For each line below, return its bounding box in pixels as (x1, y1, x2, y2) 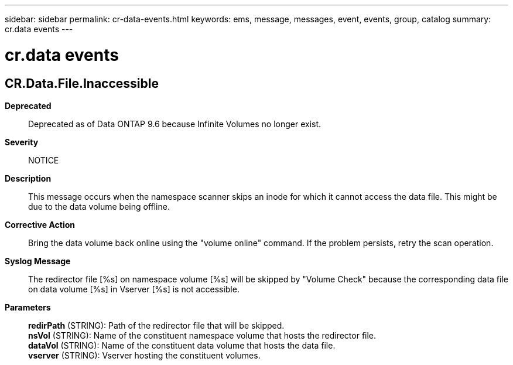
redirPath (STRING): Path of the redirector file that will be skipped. (28, 320, 285, 330)
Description (5, 173, 52, 183)
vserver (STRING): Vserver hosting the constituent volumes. (28, 350, 261, 360)
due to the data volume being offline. (28, 201, 170, 212)
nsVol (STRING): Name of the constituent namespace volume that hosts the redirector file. (28, 330, 377, 340)
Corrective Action (5, 219, 75, 230)
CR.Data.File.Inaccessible (5, 76, 159, 91)
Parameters (5, 302, 51, 312)
